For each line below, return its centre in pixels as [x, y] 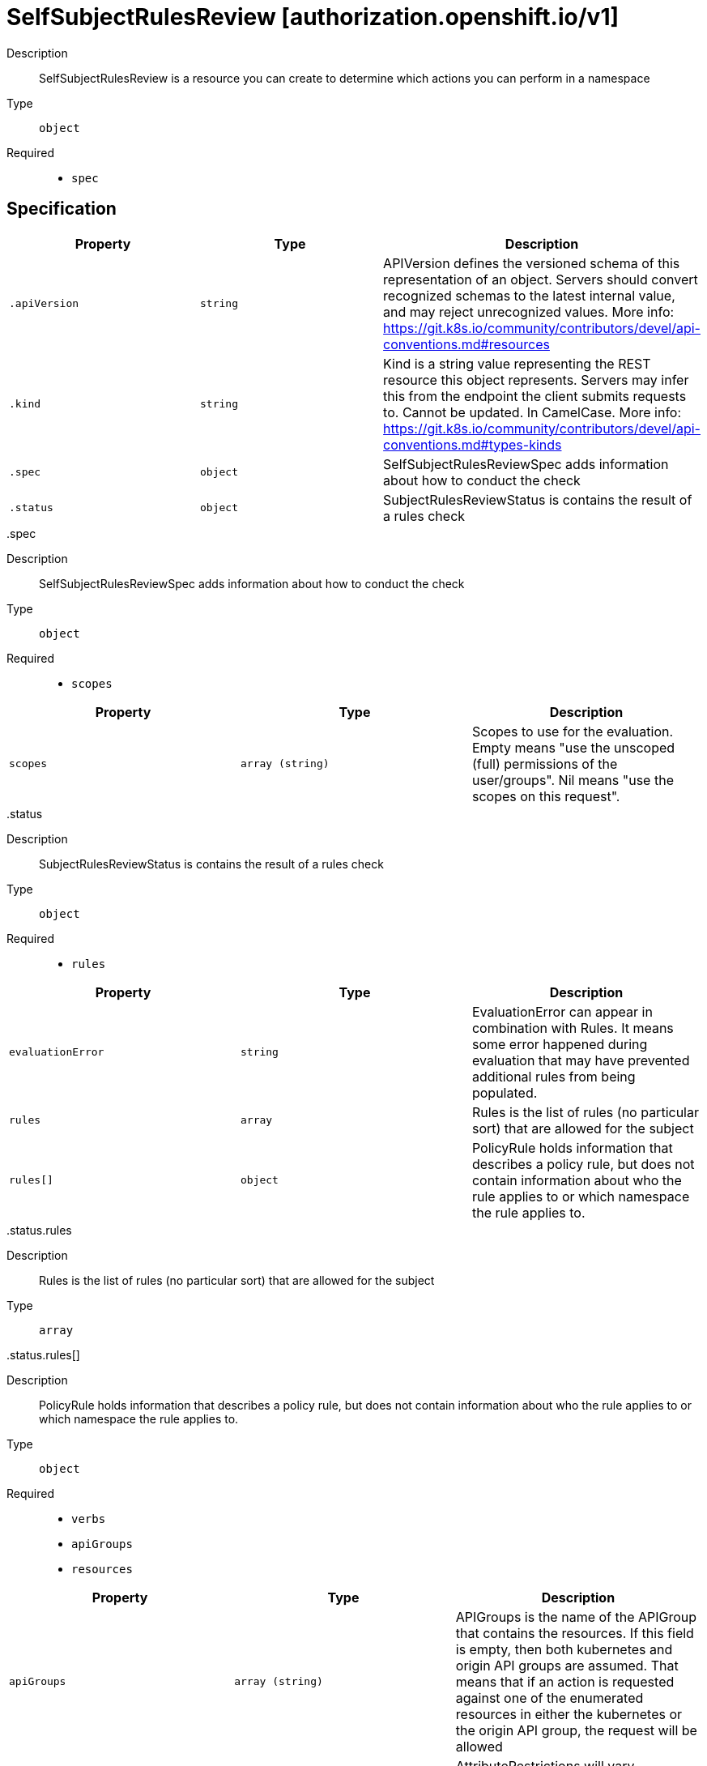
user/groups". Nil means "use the [573, 780]
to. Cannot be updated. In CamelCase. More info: [532, 412]
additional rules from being [554, 1076]
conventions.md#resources [466, 344]
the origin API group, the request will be [576, 1730]
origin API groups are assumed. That [567, 1665]
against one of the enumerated [549, 1698]
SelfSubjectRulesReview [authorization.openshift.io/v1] [313, 17]
